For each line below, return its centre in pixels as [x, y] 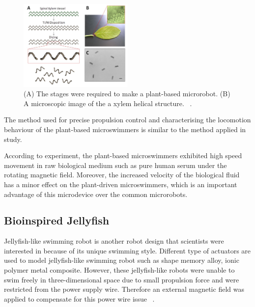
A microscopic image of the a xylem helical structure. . [108, 103]
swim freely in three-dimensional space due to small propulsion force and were [122, 279]
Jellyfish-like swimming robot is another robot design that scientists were [114, 241]
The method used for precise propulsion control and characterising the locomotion [127, 120]
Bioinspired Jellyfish [57, 220]
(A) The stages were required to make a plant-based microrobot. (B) [127, 94]
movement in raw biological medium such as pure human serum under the [115, 165]
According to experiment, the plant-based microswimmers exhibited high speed [123, 155]
